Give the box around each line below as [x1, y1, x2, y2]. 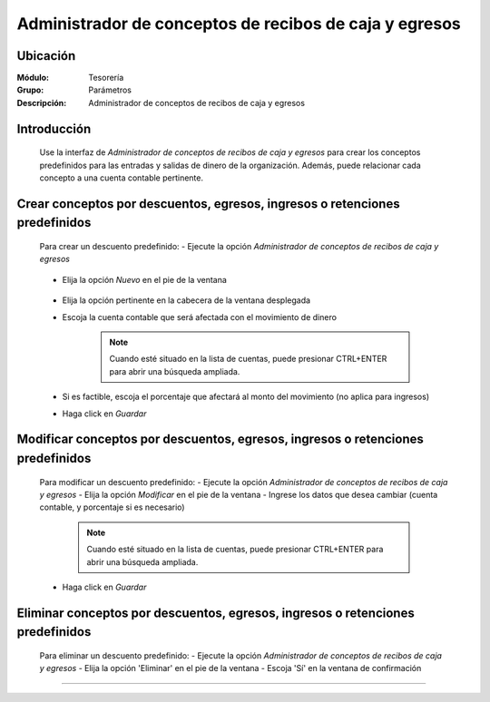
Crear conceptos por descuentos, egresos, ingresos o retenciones [16, 196, 400, 211]
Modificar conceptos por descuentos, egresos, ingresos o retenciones [16, 432, 424, 447]
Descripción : [16, 97, 67, 108]
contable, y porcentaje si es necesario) [39, 502, 185, 512]
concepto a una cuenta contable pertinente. [39, 172, 204, 183]
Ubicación [16, 48, 76, 63]
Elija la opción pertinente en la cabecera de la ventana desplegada [62, 295, 311, 306]
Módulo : [16, 73, 50, 83]
